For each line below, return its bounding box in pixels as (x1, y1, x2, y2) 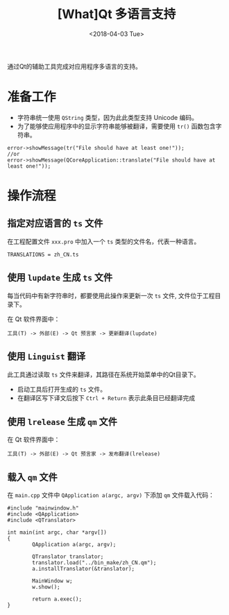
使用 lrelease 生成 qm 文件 (7, 415, 118, 427)
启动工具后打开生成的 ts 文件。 (17, 385, 106, 393)
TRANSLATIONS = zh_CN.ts (7, 251, 79, 258)
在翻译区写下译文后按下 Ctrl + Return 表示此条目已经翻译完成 (17, 393, 196, 402)
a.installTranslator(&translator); (32, 566, 135, 573)
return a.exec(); (32, 596, 82, 603)
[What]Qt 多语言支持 (57, 6, 176, 22)
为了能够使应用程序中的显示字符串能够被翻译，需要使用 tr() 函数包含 (17, 122, 217, 130)
